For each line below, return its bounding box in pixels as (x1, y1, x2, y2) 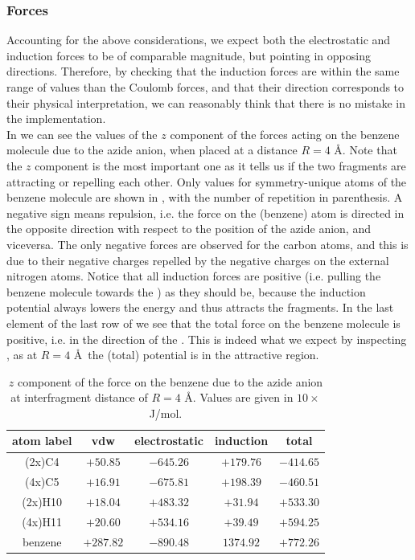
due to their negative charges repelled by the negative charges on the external (6, 251, 389, 268)
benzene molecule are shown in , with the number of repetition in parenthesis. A (6, 189, 403, 206)
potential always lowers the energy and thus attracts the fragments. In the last (6, 299, 394, 316)
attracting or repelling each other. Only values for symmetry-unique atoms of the (6, 173, 407, 190)
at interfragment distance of (10, 389, 148, 406)
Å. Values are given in (184, 389, 294, 406)
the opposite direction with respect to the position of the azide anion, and (6, 220, 371, 237)
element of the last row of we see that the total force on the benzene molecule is (6, 314, 401, 331)
